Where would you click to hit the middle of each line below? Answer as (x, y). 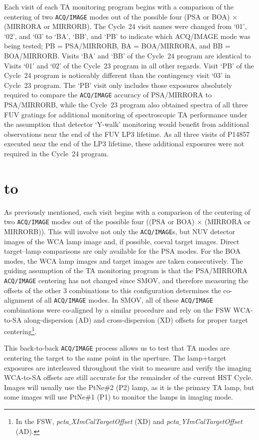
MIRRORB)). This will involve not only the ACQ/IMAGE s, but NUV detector (120, 231)
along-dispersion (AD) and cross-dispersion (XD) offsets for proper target (136, 319)
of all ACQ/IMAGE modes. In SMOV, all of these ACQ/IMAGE (125, 300)
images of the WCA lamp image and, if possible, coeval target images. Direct (122, 241)
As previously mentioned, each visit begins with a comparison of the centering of (127, 212)
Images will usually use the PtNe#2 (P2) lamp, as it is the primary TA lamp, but (129, 387)
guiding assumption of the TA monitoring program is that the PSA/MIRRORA (126, 270)
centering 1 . (20, 330)
